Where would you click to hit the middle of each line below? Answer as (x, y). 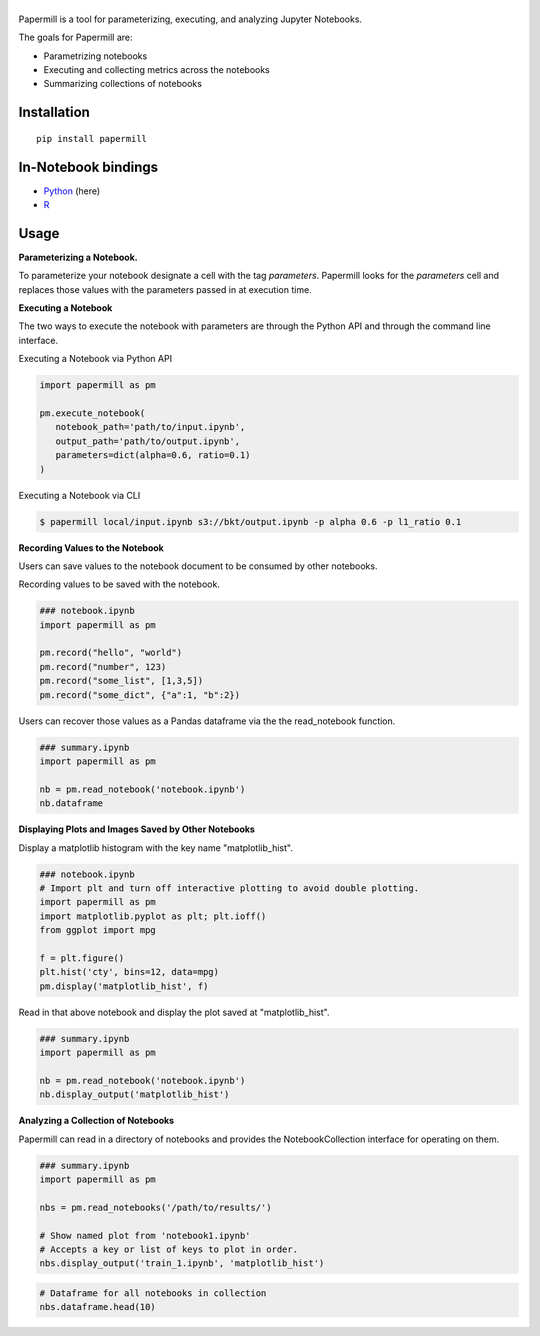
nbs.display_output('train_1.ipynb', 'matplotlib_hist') (182, 1263)
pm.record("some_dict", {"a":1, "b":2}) (139, 694)
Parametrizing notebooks (95, 56)
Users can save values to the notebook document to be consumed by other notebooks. (198, 566)
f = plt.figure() (82, 958)
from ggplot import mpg (98, 930)
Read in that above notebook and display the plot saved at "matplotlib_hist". (174, 1012)
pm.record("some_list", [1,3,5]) (121, 681)
